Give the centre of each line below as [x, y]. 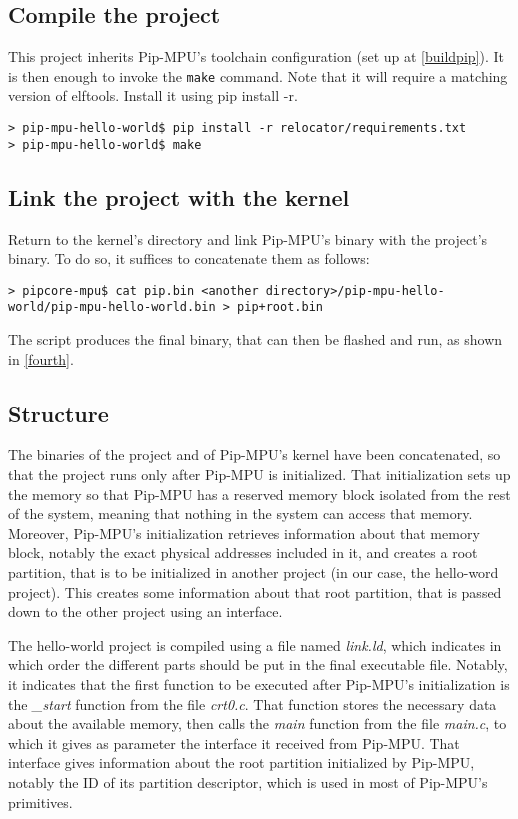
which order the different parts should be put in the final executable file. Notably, [258, 664]
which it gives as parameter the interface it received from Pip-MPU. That [234, 742]
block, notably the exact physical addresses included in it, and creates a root [243, 552]
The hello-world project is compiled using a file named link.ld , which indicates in [255, 644]
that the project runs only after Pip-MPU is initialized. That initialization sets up [259, 474]
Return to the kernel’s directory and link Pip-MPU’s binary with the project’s [248, 238]
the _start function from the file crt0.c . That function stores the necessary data [252, 703]
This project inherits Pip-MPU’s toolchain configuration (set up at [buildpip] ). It [256, 56]
